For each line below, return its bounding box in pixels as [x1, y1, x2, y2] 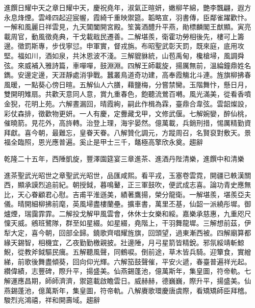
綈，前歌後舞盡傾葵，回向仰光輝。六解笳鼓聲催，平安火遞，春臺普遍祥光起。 [4, 256, 251, 266]
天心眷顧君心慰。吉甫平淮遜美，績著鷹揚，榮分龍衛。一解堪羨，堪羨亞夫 [17, 189, 251, 199]
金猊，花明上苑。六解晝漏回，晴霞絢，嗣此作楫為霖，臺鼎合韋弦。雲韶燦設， [4, 98, 251, 108]
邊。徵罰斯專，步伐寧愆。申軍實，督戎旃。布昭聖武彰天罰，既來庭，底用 [4, 41, 237, 51]
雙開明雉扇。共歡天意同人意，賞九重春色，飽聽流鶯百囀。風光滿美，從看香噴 [4, 89, 251, 99]
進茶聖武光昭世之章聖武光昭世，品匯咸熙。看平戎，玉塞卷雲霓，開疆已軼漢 [4, 170, 244, 180]
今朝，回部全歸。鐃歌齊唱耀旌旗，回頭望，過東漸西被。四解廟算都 [38, 228, 251, 238]
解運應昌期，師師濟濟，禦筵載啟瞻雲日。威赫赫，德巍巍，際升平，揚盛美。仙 [4, 276, 251, 286]
